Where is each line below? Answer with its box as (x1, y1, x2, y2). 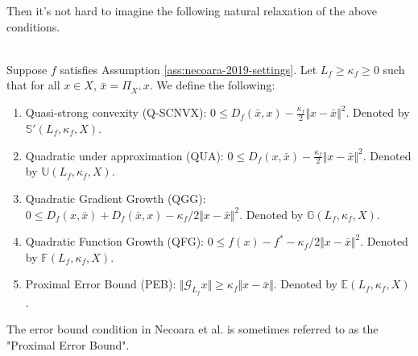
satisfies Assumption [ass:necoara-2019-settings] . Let (60, 60, 317, 77)
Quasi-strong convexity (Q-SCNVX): (25, 104, 207, 121)
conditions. (6, 18, 60, 35)
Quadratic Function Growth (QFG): (25, 233, 205, 250)
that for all (6, 77, 60, 93)
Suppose (6, 60, 48, 77)
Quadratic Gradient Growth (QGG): (25, 189, 206, 206)
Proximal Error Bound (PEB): (25, 275, 176, 292)
